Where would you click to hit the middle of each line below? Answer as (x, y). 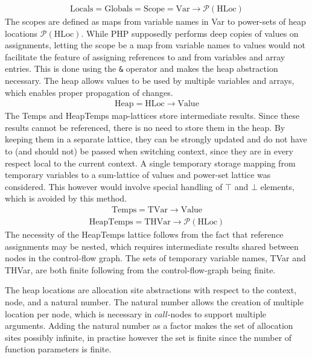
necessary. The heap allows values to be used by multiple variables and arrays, (150, 81)
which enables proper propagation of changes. (89, 92)
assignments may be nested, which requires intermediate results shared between (152, 246)
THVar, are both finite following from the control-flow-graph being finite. (140, 269)
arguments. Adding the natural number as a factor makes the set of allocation (149, 326)
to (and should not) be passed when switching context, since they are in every (149, 151)
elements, (277, 186)
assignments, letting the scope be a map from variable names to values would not (155, 45)
